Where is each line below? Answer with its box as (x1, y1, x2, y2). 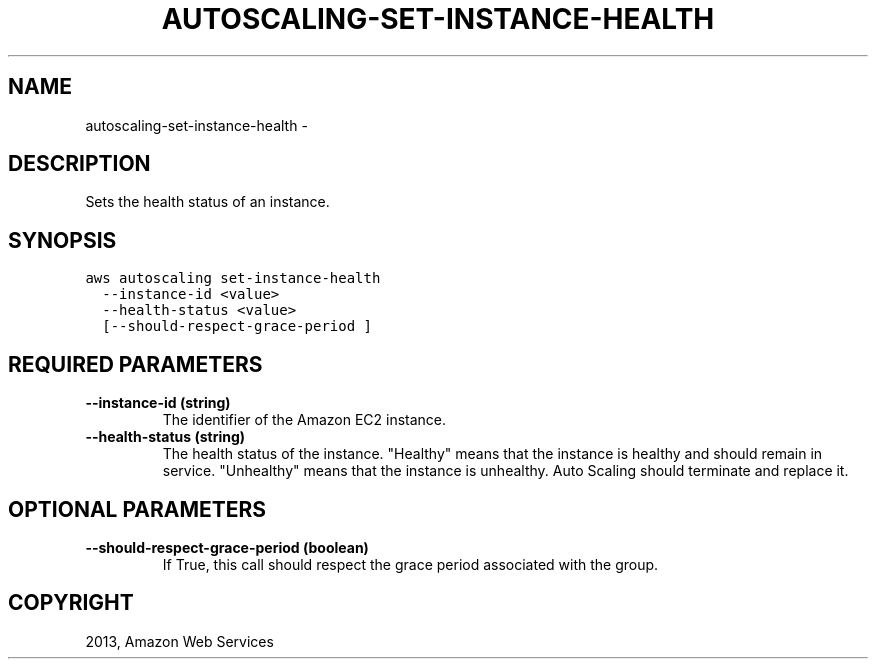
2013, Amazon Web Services (85, 632, 274, 650)
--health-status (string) (85, 428, 246, 446)
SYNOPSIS (8, 227, 117, 253)
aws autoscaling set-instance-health (85, 270, 381, 287)
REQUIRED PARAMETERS (8, 351, 263, 377)
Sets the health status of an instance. (85, 193, 330, 211)
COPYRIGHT (8, 590, 134, 616)
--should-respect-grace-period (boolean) (85, 538, 369, 556)
